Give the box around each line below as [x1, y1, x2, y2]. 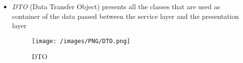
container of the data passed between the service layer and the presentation [12, 11, 239, 21]
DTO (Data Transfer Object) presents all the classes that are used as [12, 1, 220, 11]
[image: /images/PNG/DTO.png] [31, 37, 131, 45]
